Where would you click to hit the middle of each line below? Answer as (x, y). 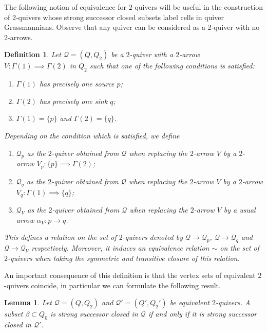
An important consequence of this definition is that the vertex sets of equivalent (130, 275)
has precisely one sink (73, 101)
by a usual (240, 210)
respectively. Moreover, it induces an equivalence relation (120, 248)
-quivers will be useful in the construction (197, 7)
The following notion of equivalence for (65, 7)
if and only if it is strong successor (203, 314)
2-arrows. (18, 37)
